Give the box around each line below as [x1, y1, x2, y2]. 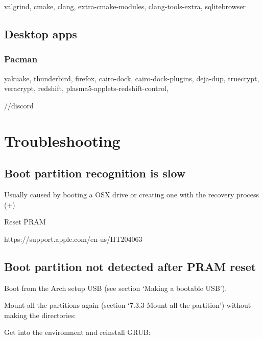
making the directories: [4, 309, 76, 320]
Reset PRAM [4, 216, 46, 227]
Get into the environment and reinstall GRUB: [4, 327, 151, 337]
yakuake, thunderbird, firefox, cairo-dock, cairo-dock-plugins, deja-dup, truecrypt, [4, 73, 259, 83]
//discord [4, 100, 34, 110]
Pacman [4, 53, 38, 65]
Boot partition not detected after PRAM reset [4, 258, 256, 274]
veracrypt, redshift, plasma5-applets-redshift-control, [4, 83, 169, 94]
